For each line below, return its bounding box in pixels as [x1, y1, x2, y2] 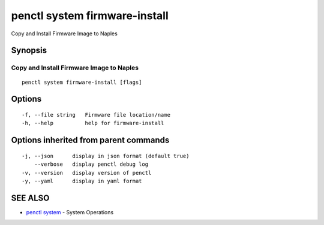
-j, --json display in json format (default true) [22, 153, 190, 159]
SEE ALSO [11, 193, 50, 203]
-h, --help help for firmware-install [22, 120, 164, 127]
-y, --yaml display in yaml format [22, 177, 142, 184]
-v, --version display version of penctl [22, 169, 152, 176]
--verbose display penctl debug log [34, 161, 149, 168]
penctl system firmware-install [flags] [22, 78, 142, 86]
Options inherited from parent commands [11, 135, 170, 145]
